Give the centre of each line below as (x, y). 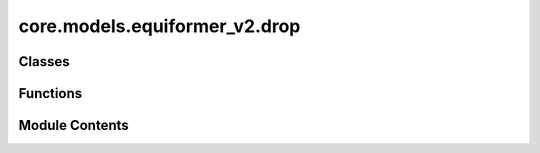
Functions (50, 93)
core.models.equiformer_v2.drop (159, 26)
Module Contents (73, 125)
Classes (44, 61)
